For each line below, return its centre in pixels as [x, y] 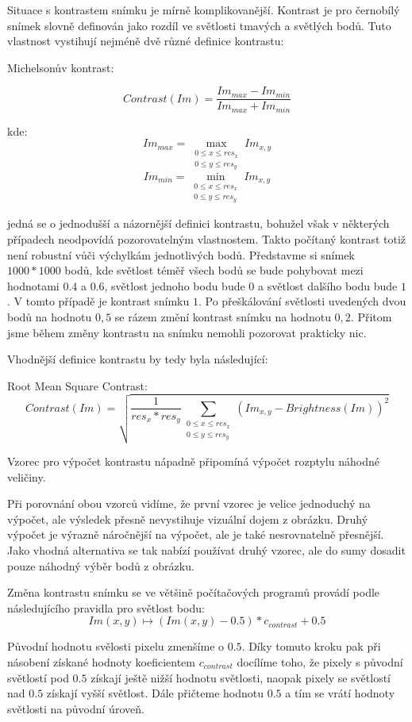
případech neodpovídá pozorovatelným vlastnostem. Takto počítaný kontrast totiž [207, 239]
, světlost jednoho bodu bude [175, 285]
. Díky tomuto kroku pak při [311, 646]
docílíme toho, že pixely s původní [320, 662]
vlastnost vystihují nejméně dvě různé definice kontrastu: [146, 41]
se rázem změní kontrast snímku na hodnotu [223, 316]
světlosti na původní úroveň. [76, 708]
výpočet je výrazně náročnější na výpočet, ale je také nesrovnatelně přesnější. [196, 534]
